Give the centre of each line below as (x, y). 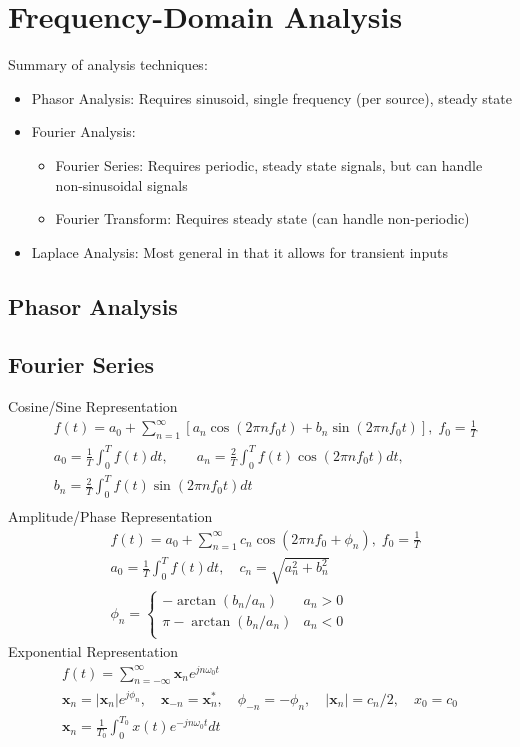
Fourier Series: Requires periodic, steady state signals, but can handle (269, 164)
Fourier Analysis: (83, 131)
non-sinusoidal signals (121, 184)
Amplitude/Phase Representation (110, 515)
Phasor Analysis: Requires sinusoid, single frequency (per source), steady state (271, 97)
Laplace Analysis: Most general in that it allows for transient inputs (239, 251)
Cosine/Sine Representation (93, 406)
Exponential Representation (93, 650)
